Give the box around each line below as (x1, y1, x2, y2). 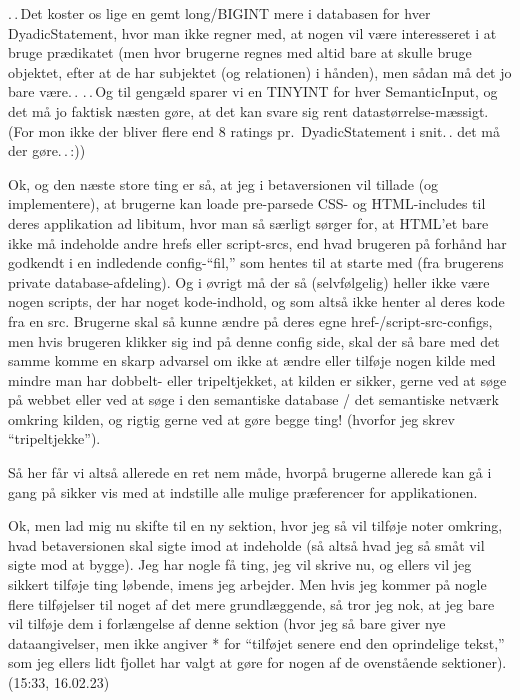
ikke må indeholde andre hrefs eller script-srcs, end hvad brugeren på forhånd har (8, 232, 507, 253)
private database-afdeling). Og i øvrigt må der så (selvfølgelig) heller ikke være (8, 271, 490, 292)
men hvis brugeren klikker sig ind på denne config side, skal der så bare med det (8, 330, 500, 351)
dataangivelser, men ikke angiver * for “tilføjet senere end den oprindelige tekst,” (8, 632, 505, 653)
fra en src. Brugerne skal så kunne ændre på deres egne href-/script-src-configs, (8, 310, 493, 331)
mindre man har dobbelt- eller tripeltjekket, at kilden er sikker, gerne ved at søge (8, 369, 507, 390)
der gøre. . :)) (8, 140, 86, 161)
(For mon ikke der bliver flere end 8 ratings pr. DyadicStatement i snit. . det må (8, 120, 500, 141)
